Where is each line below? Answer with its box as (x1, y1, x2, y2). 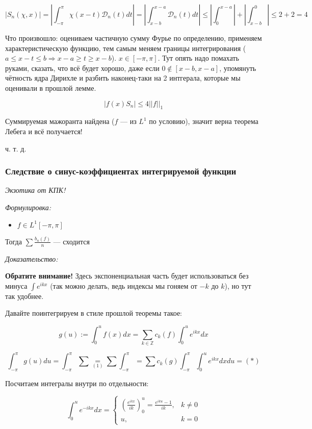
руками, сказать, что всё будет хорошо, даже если (5, 62, 160, 73)
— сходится (53, 236, 90, 246)
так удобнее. (5, 290, 44, 301)
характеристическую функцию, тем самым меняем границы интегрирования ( (5, 42, 246, 53)
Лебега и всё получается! (5, 125, 83, 136)
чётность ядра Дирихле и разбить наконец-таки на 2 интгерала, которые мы (5, 72, 241, 83)
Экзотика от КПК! (5, 185, 66, 195)
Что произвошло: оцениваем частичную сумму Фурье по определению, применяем (5, 33, 262, 43)
